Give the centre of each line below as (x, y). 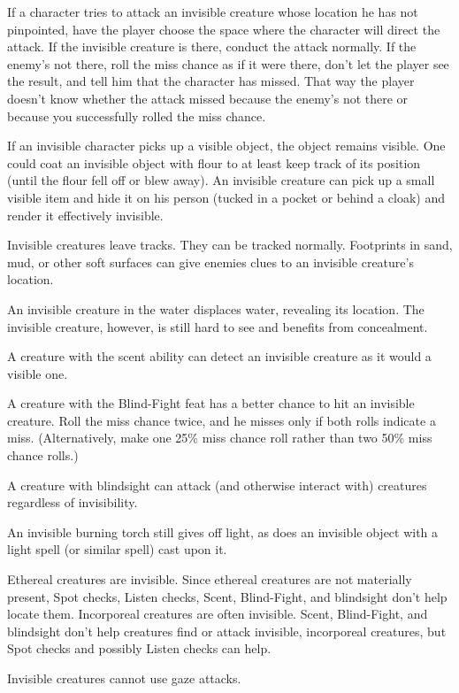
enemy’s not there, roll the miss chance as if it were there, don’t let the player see (228, 63)
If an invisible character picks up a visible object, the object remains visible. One (226, 146)
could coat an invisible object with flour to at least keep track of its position (214, 162)
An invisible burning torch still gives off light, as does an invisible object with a (223, 531)
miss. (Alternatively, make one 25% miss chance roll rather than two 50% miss (220, 438)
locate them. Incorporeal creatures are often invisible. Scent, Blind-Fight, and (218, 614)
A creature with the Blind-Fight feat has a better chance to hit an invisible (211, 403)
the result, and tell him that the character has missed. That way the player (211, 81)
